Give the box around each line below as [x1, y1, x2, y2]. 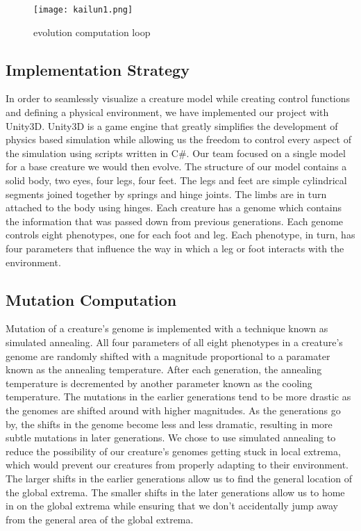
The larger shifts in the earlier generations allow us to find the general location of [6, 471, 353, 485]
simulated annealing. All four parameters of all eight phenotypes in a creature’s [6, 334, 343, 349]
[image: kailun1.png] [33, 5, 133, 15]
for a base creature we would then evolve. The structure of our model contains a [6, 159, 347, 174]
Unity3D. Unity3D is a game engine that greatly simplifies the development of [6, 118, 338, 133]
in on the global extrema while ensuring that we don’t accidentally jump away [6, 498, 338, 513]
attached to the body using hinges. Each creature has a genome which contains [6, 200, 342, 215]
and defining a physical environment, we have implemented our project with [6, 105, 329, 120]
